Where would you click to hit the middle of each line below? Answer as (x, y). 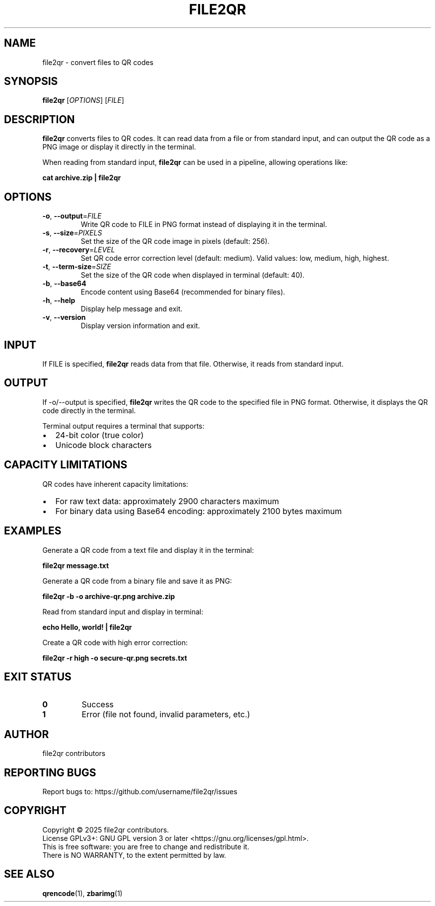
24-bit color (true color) (100, 435)
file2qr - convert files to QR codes (98, 62)
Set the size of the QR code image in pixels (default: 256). (175, 241)
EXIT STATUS (38, 677)
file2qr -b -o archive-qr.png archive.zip (109, 596)
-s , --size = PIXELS (72, 233)
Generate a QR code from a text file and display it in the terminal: (148, 550)
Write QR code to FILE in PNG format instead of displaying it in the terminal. (204, 225)
